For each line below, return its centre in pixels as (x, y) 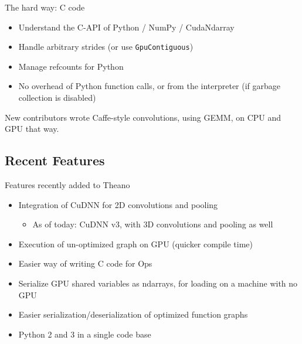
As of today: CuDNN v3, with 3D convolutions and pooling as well (153, 224)
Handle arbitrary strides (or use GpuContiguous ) (106, 47)
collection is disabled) (57, 98)
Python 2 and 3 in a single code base (85, 334)
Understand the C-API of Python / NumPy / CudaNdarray (126, 27)
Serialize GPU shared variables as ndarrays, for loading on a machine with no (158, 283)
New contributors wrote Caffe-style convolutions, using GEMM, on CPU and (143, 117)
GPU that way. (32, 129)
